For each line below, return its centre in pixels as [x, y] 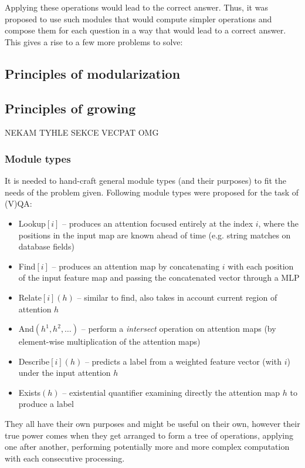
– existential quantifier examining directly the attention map [171, 392]
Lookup [32, 223]
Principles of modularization [93, 73]
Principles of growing [70, 108]
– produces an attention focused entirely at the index [158, 223]
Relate [30, 297]
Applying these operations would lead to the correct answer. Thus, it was [136, 7]
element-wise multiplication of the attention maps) [109, 341]
